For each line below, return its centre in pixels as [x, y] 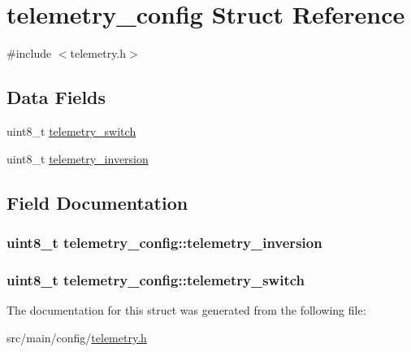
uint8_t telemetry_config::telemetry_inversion [164, 242]
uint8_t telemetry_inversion [78, 158]
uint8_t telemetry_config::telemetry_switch [156, 279]
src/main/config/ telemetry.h [77, 337]
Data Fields [56, 97]
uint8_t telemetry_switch [71, 130]
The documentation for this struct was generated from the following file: [186, 309]
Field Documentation [97, 202]
